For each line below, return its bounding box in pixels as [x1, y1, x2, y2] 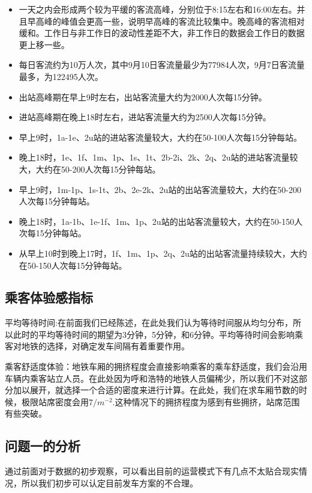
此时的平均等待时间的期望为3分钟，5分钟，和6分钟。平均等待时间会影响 [13, 328, 295, 340]
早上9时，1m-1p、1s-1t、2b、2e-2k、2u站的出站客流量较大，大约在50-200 [19, 183, 302, 195]
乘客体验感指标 [5, 288, 93, 307]
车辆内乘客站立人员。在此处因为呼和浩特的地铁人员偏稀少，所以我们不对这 [5, 372, 299, 384]
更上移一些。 [19, 38, 70, 51]
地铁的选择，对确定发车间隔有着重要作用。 [21, 340, 190, 352]
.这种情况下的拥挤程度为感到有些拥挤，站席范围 [112, 395, 300, 408]
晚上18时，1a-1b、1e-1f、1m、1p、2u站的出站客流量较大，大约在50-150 [19, 215, 295, 227]
